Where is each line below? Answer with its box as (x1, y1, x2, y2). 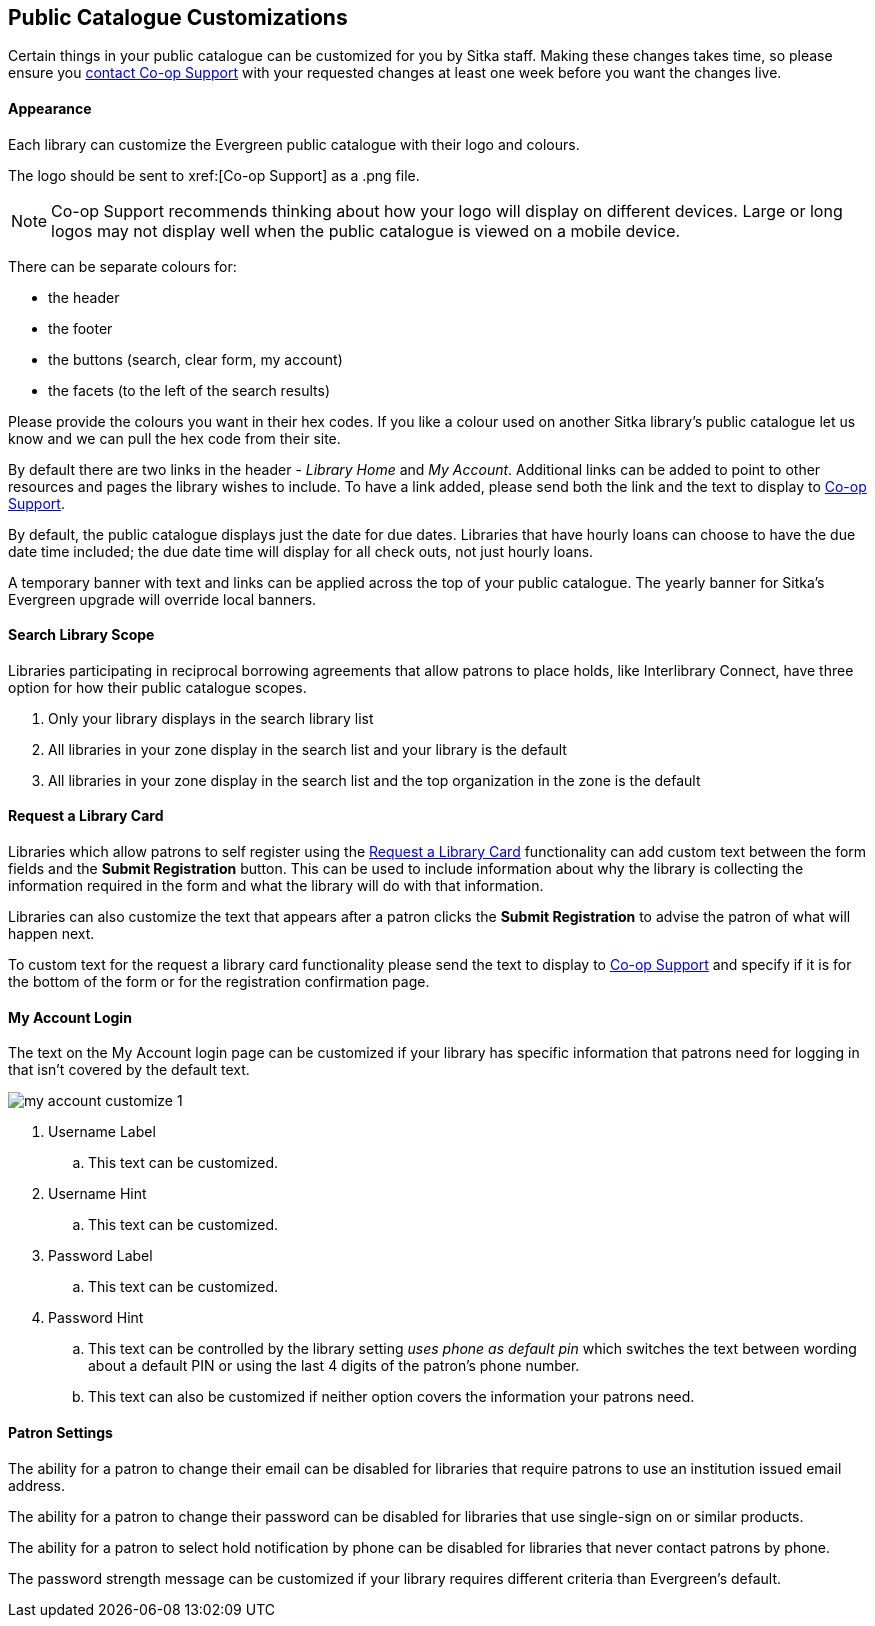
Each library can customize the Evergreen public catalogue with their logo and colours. (8, 135, 580, 153)
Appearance (8, 100, 92, 118)
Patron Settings (8, 1423, 113, 1441)
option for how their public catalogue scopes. (8, 678, 307, 696)
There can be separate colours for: (8, 257, 237, 275)
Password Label (48, 1247, 153, 1265)
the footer (48, 319, 113, 337)
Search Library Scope (8, 626, 155, 644)
